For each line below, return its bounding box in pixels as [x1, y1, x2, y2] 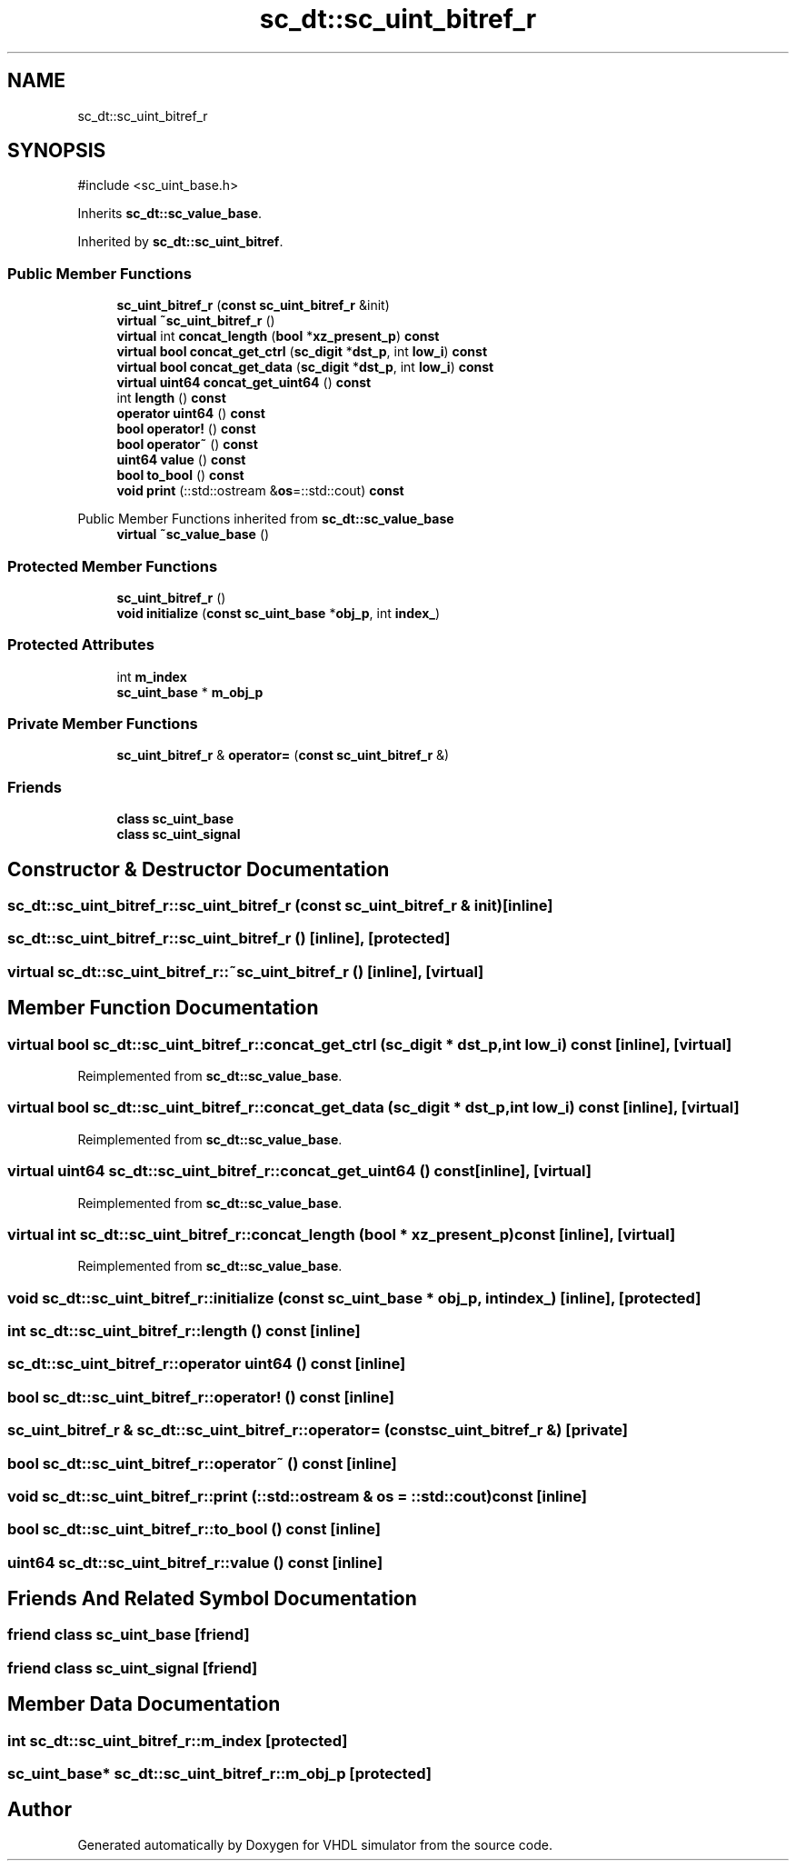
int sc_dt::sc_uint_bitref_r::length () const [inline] [7, 1322, 361, 1340]
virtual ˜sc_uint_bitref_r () [116, 313, 275, 329]
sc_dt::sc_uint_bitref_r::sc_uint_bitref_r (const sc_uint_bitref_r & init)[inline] [7, 896, 553, 915]
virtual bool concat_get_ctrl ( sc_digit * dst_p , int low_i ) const [116, 344, 488, 360]
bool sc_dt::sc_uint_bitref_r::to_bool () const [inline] [7, 1520, 381, 1539]
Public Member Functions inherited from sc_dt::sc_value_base [77, 511, 454, 527]
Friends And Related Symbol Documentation [7, 1587, 417, 1611]
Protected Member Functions [7, 556, 218, 575]
